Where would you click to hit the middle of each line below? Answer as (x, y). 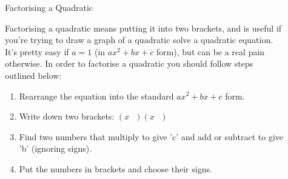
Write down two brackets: (67, 116)
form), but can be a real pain (210, 51)
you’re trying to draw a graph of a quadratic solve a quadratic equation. (139, 40)
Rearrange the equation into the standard (96, 96)
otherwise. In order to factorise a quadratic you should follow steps (129, 63)
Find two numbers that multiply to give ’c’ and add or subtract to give (151, 136)
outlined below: (33, 75)
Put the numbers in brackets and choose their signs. (116, 168)
